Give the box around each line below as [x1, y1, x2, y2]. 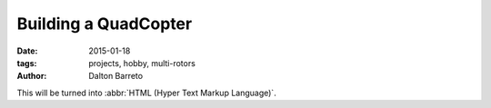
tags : [16, 57, 37, 68]
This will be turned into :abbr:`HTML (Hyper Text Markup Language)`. [16, 87, 276, 98]
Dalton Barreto [88, 71, 144, 82]
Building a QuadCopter [16, 14, 193, 34]
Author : [16, 71, 47, 82]
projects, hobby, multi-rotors [88, 57, 195, 68]
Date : [16, 45, 38, 56]
